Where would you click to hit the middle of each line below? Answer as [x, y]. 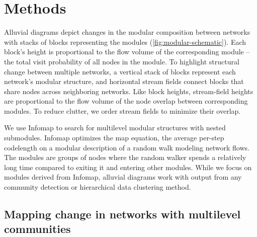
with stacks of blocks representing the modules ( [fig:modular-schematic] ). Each [125, 42]
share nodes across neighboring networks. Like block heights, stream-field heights [129, 91]
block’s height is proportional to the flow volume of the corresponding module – [127, 52]
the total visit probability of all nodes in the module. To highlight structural [122, 61]
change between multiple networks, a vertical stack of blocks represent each [120, 71]
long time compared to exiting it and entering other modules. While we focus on [128, 167]
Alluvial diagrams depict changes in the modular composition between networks [127, 32]
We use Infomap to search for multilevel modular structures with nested [115, 128]
